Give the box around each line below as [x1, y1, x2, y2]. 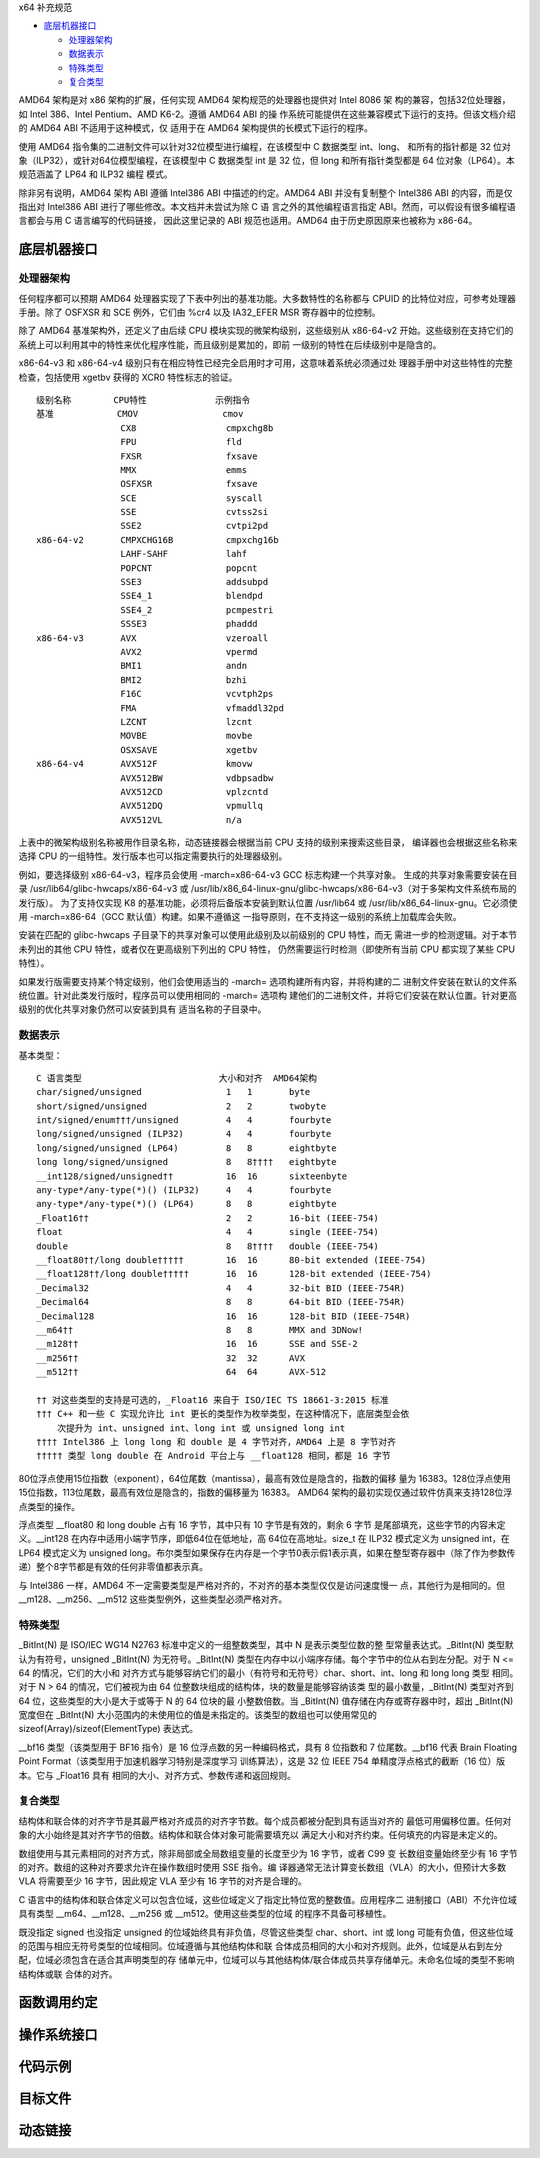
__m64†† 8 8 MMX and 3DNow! [36, 1324, 364, 1335]
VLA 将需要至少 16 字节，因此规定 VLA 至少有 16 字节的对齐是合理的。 [18, 1875, 307, 1887]
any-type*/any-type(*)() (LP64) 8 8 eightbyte [36, 1198, 337, 1210]
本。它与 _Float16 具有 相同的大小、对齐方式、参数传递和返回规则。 [18, 1769, 297, 1781]
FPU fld [120, 436, 242, 448]
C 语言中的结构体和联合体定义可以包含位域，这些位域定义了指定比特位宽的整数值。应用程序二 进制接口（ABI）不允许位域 [18, 1893, 517, 1905]
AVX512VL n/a [120, 814, 242, 825]
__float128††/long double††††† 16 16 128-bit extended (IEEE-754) [36, 1268, 432, 1280]
